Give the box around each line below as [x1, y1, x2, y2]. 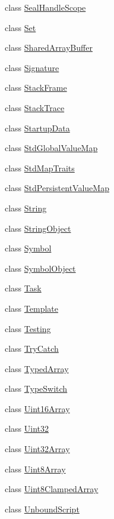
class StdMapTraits [5, 161, 75, 174]
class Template [5, 302, 58, 314]
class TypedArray [5, 362, 69, 374]
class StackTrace [5, 101, 65, 113]
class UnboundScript [5, 502, 80, 515]
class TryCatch [5, 342, 59, 355]
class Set [5, 21, 36, 33]
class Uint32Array [5, 443, 70, 455]
